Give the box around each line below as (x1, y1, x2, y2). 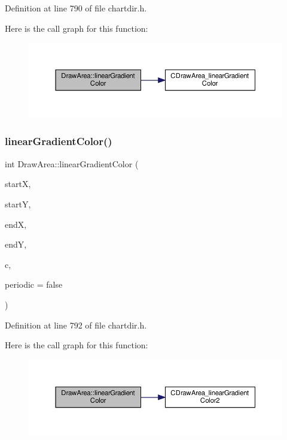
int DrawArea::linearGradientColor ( (5, 157, 139, 170)
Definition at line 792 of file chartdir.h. (5, 318, 147, 331)
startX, (5, 177, 31, 190)
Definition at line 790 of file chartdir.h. (5, 2, 147, 14)
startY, (5, 197, 31, 210)
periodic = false (5, 278, 63, 291)
